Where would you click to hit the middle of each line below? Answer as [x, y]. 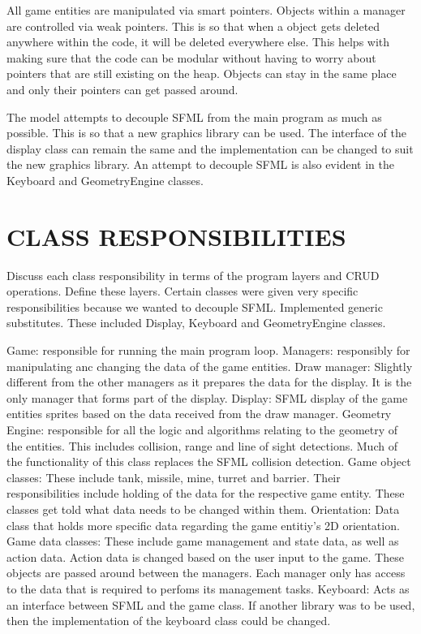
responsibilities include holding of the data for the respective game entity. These [206, 493]
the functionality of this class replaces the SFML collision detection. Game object [209, 461]
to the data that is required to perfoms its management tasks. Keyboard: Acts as [208, 588]
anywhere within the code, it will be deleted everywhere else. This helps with [198, 42]
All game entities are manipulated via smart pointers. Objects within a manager [206, 10]
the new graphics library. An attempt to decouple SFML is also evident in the [200, 164]
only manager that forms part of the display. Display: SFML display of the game [207, 397]
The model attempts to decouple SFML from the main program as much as [194, 116]
